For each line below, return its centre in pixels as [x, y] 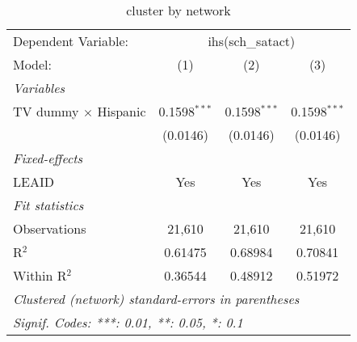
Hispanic [122, 111]
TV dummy [46, 111]
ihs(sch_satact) [252, 41]
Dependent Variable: [71, 41]
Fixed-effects [48, 158]
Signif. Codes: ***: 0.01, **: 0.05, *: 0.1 [128, 322]
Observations [50, 228]
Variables [39, 88]
